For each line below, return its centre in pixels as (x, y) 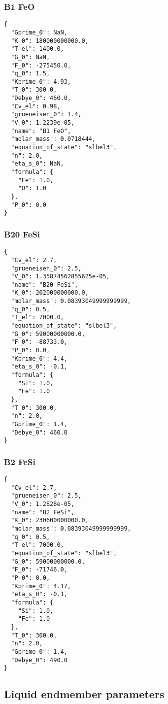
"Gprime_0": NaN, (39, 32)
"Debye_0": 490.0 (39, 660)
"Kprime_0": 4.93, (41, 82)
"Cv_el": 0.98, (36, 106)
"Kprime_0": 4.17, (41, 586)
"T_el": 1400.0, (37, 49)
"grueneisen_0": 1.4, (46, 115)
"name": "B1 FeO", (41, 131)
